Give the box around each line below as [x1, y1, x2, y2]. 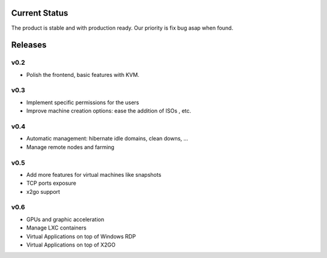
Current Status [11, 8, 68, 18]
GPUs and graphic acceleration [26, 216, 105, 223]
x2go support [26, 188, 61, 195]
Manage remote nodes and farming [26, 143, 114, 151]
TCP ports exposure [26, 179, 77, 187]
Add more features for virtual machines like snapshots [26, 171, 162, 178]
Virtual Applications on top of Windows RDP [26, 233, 136, 240]
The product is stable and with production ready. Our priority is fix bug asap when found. [11, 24, 233, 31]
